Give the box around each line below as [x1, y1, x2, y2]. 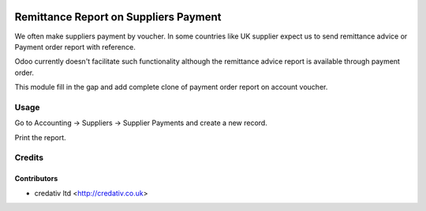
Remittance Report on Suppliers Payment [14, 10, 222, 24]
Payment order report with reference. [14, 42, 136, 51]
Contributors [14, 174, 58, 183]
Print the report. [14, 132, 66, 142]
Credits [14, 152, 43, 163]
